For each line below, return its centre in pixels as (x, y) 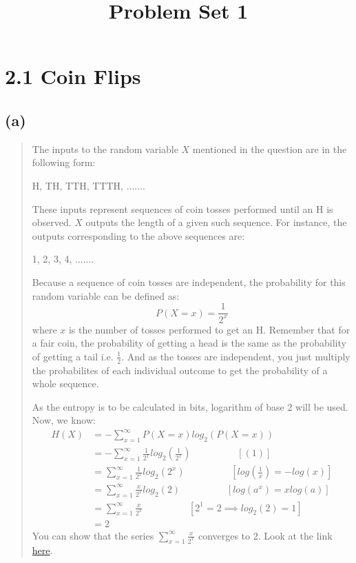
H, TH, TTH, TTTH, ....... (88, 185)
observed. (52, 222)
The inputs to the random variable (105, 149)
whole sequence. (65, 383)
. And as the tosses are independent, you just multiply (236, 356)
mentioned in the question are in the (270, 149)
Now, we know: (64, 420)
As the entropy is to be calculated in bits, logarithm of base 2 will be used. (190, 406)
